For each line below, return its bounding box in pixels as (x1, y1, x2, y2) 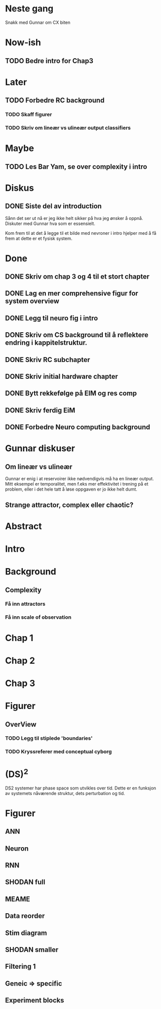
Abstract (5, 520, 42, 532)
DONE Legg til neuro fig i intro (5, 314, 98, 322)
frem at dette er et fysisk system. (5, 235, 73, 241)
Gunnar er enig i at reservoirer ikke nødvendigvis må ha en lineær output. (5, 476, 154, 482)
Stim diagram (5, 929, 47, 937)
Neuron (5, 844, 29, 853)
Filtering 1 (5, 962, 36, 971)
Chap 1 (5, 632, 34, 644)
